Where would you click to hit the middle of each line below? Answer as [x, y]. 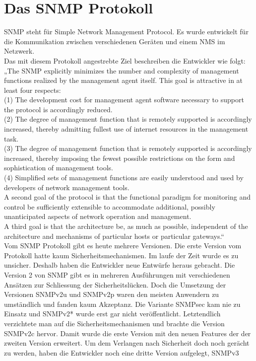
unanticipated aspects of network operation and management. [98, 216]
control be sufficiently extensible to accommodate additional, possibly [110, 206]
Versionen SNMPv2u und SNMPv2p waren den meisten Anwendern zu [112, 294]
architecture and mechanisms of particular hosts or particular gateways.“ [114, 236]
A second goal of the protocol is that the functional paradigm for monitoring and [127, 197]
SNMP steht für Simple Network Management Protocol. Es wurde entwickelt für [126, 32]
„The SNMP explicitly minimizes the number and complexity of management [122, 70]
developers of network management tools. [67, 187]
